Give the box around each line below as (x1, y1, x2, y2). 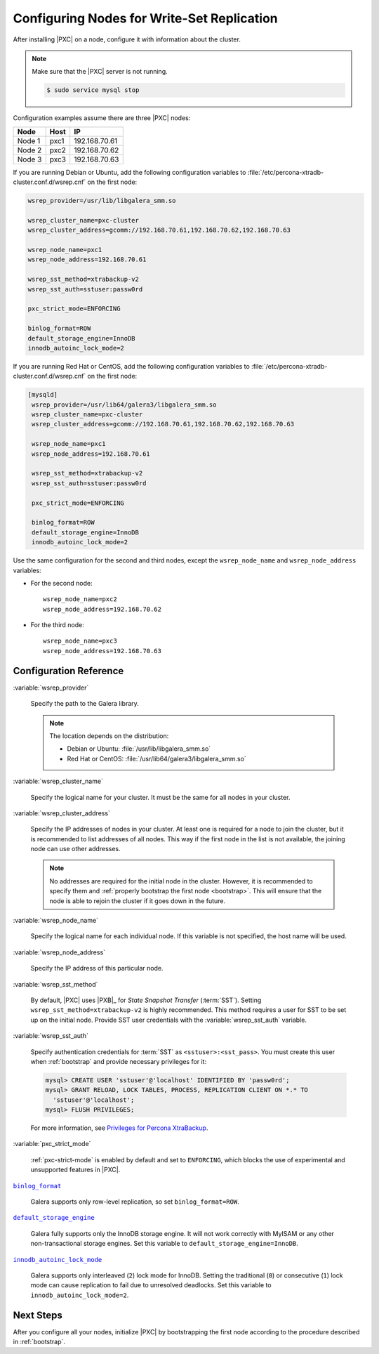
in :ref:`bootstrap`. (13, 1338, 66, 1346)
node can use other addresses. (30, 845, 121, 853)
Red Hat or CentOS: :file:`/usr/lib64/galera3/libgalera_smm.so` (67, 754, 247, 763)
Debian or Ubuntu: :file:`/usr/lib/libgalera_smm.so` (67, 744, 211, 753)
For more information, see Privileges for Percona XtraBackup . (30, 1124, 208, 1132)
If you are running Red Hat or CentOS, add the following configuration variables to (13, 362, 251, 370)
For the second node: (30, 579, 93, 587)
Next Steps (13, 1309, 62, 1321)
